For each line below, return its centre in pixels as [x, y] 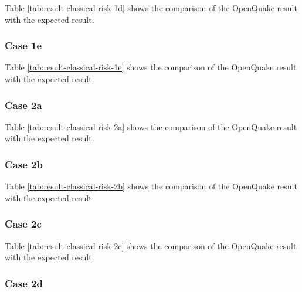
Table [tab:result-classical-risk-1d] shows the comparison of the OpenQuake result [151, 8]
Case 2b [24, 164]
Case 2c [23, 224]
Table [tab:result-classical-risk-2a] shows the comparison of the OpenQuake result [151, 126]
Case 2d [24, 283]
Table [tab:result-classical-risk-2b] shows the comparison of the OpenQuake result [151, 186]
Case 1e [23, 45]
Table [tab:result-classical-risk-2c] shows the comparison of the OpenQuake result [151, 245]
